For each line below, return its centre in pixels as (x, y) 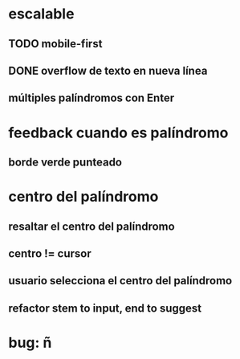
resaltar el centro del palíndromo (92, 226)
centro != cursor (50, 253)
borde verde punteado (65, 162)
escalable (41, 14)
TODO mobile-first (55, 44)
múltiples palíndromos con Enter (92, 98)
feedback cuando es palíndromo (118, 133)
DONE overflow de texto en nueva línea (108, 70)
